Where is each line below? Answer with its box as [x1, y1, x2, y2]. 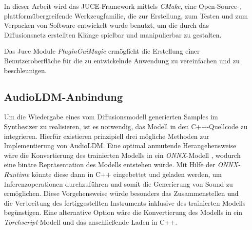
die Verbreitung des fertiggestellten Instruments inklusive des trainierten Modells [4, 197, 246, 208]
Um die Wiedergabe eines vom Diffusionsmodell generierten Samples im [4, 112, 218, 122]
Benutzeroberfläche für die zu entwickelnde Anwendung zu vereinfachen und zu [4, 55, 240, 65]
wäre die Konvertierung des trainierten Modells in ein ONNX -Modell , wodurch [4, 150, 241, 160]
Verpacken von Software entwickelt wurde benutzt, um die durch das [4, 20, 209, 30]
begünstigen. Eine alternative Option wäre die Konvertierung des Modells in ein [4, 207, 243, 217]
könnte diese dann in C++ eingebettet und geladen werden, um [31, 169, 222, 179]
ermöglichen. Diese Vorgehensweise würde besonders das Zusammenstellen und [4, 188, 239, 198]
